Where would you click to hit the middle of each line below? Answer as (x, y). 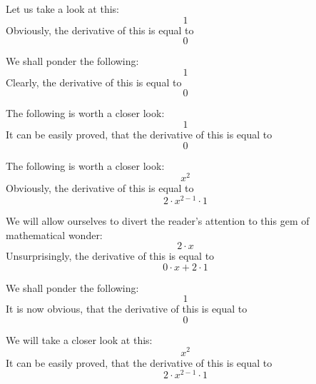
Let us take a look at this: (62, 9)
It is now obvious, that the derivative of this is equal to (127, 309)
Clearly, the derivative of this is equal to (94, 82)
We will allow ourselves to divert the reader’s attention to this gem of (158, 220)
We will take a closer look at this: (79, 339)
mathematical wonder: (54, 234)
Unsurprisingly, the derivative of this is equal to (110, 256)
